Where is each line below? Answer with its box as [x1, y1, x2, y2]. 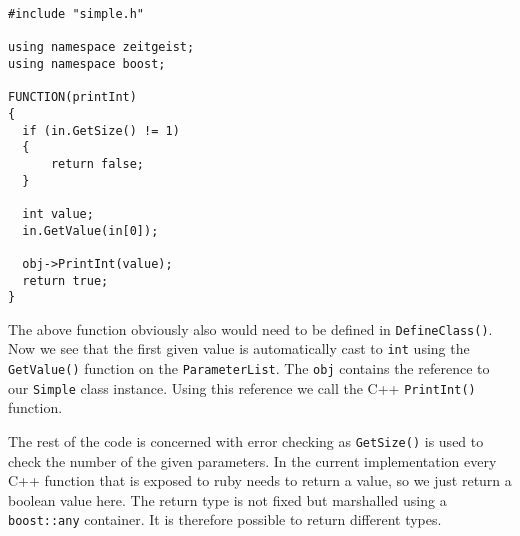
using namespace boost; [8, 56, 166, 71]
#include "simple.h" [8, 7, 145, 21]
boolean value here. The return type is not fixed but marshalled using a [8, 489, 447, 510]
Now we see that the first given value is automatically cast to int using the [8, 338, 470, 359]
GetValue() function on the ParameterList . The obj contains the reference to [8, 358, 490, 379]
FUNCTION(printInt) [8, 90, 137, 105]
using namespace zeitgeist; [8, 40, 195, 55]
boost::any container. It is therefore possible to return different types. [8, 509, 442, 530]
